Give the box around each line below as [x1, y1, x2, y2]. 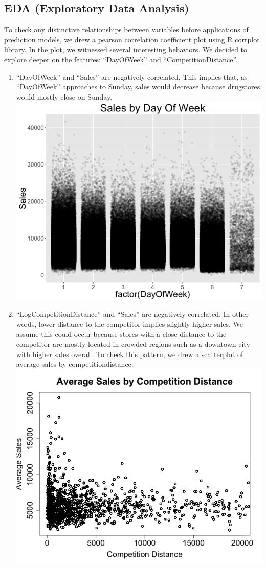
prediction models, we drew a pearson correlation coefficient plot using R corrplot [4, 34, 260, 44]
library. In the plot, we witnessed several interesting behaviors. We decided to [4, 44, 248, 55]
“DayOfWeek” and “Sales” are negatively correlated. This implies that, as [16, 71, 248, 82]
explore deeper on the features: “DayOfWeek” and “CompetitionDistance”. [4, 54, 238, 64]
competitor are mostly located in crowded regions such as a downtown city [16, 338, 250, 349]
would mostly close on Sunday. [16, 91, 113, 102]
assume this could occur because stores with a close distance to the [16, 328, 227, 339]
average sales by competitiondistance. [16, 359, 134, 369]
